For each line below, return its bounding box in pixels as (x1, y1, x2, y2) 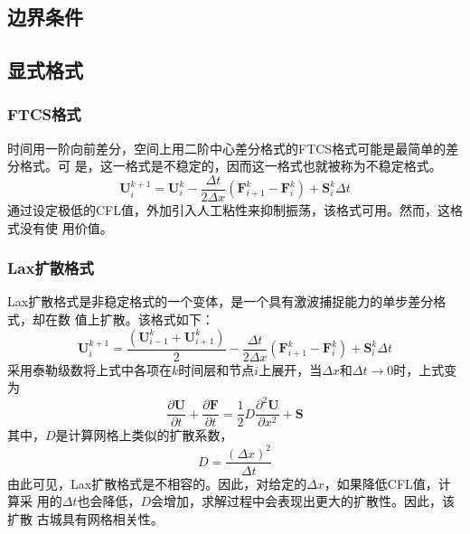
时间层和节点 (178, 360, 255, 379)
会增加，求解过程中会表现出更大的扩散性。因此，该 (151, 492, 455, 511)
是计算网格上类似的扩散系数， (55, 426, 233, 445)
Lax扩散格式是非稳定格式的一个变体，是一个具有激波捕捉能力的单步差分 (7, 292, 434, 311)
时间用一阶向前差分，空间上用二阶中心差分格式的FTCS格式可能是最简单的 (7, 138, 446, 157)
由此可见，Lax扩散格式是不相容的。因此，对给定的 (7, 473, 307, 492)
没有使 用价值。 (19, 218, 113, 237)
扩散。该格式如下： (99, 310, 214, 329)
